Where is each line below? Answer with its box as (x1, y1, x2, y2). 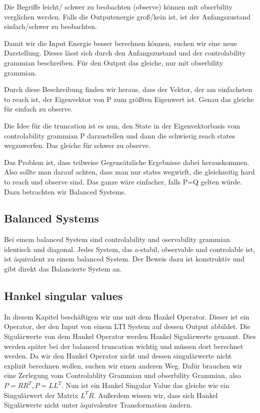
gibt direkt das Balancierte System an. (4, 263, 122, 274)
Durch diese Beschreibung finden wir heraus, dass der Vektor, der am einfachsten (4, 84, 252, 94)
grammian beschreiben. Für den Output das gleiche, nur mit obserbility (4, 57, 223, 67)
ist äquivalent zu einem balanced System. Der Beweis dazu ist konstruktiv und (4, 253, 245, 264)
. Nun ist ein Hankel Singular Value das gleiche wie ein (61, 380, 229, 390)
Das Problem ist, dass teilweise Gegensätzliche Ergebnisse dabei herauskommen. (4, 156, 249, 167)
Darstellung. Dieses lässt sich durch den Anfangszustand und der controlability (4, 47, 246, 58)
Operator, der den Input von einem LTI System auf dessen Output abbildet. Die (4, 321, 250, 331)
